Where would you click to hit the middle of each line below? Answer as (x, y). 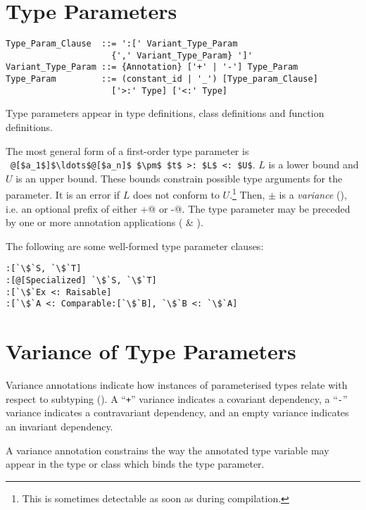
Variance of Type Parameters (151, 351)
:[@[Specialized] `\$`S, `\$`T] (81, 281)
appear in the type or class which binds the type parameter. (135, 464)
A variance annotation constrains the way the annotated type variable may (168, 450)
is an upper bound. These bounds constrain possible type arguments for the (179, 178)
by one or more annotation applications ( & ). (105, 222)
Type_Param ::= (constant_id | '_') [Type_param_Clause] (162, 79)
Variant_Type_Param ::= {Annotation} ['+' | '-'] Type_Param (152, 67)
